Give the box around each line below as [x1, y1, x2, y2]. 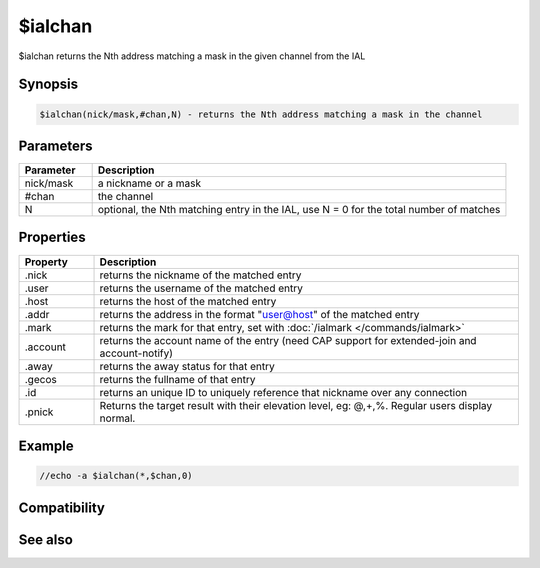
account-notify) [99, 346, 174, 360]
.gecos [24, 372, 57, 386]
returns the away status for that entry [99, 359, 275, 373]
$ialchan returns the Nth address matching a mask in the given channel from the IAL [18, 50, 366, 62]
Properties [18, 229, 86, 246]
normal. [99, 411, 136, 425]
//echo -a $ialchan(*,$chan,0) [39, 470, 194, 482]
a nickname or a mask [97, 176, 202, 190]
